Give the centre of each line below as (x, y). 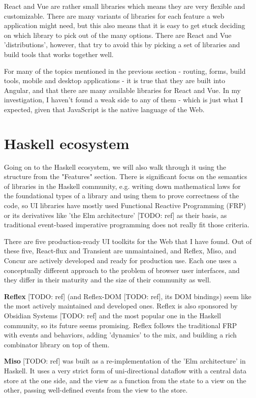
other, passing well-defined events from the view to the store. (96, 390)
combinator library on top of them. (57, 344)
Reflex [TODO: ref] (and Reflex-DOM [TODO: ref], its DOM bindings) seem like (128, 296)
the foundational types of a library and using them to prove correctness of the (122, 196)
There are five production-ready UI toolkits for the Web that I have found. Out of (128, 241)
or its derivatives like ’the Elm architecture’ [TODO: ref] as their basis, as (115, 215)
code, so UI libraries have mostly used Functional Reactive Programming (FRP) (125, 205)
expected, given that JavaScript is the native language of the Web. (104, 109)
